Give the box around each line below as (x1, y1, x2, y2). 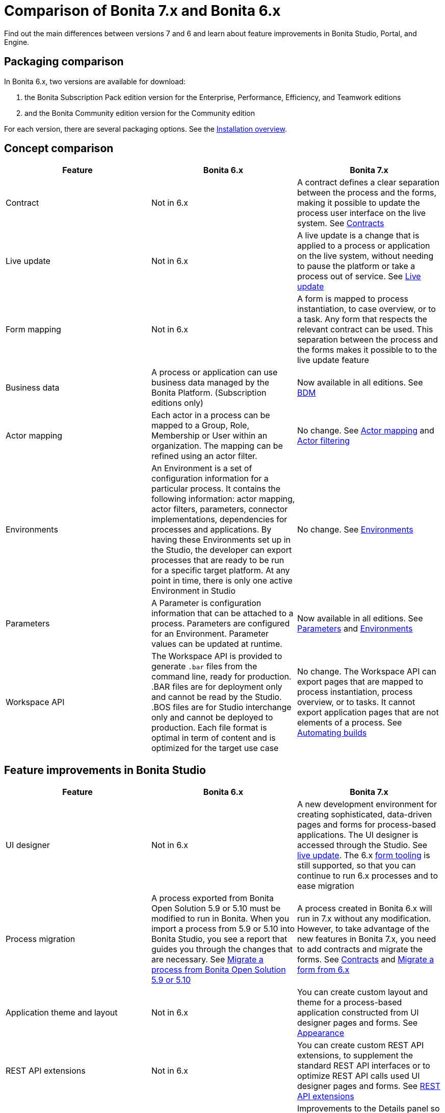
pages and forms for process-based (297, 819, 436, 830)
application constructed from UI (297, 1007, 419, 1018)
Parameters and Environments (297, 623, 413, 634)
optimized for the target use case (151, 743, 279, 754)
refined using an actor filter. (151, 451, 257, 462)
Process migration (6, 934, 75, 945)
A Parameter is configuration (151, 598, 261, 609)
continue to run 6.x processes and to (297, 870, 438, 881)
